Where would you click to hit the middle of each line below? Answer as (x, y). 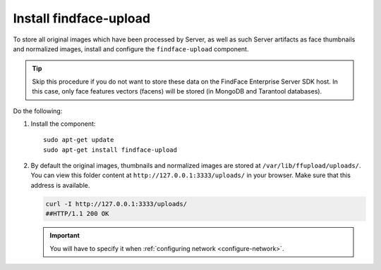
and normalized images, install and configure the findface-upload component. (131, 49)
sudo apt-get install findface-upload (110, 150)
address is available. (60, 185)
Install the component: (63, 124)
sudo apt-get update (79, 140)
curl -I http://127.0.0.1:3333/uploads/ (116, 204)
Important (65, 236)
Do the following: (38, 111)
